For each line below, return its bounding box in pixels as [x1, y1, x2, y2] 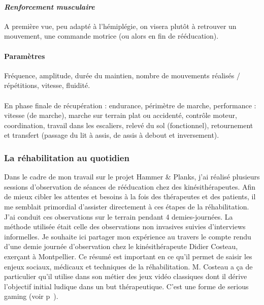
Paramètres [4, 50, 45, 61]
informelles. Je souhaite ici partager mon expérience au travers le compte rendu [4, 231, 251, 241]
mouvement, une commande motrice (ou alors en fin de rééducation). [4, 30, 219, 41]
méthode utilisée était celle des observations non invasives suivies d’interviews [4, 221, 246, 232]
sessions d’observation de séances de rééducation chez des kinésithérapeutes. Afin [4, 181, 256, 192]
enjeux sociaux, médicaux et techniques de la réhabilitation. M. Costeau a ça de [4, 261, 253, 271]
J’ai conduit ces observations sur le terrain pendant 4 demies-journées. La [4, 211, 233, 222]
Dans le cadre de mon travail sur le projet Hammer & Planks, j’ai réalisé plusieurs [4, 171, 260, 182]
